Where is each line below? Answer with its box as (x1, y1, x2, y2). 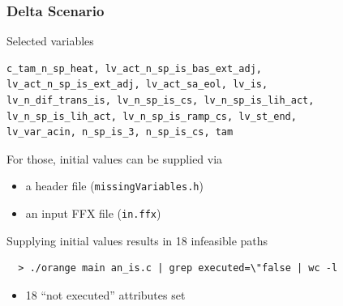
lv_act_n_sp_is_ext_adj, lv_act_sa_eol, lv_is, (6, 79, 268, 91)
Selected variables (6, 32, 94, 49)
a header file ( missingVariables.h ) (25, 177, 204, 194)
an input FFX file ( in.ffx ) (25, 205, 161, 222)
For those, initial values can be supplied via (6, 150, 223, 167)
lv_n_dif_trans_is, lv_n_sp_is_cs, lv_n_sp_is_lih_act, (6, 95, 315, 106)
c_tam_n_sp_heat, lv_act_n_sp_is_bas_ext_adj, (6, 62, 262, 74)
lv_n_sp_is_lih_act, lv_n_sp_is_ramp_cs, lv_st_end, (6, 110, 297, 122)
